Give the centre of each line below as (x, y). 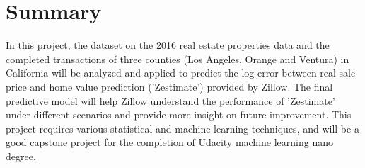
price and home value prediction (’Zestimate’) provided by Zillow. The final (169, 86)
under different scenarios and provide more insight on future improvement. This (179, 114)
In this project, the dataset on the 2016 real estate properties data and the (168, 45)
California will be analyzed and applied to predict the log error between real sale (181, 73)
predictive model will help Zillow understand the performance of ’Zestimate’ (170, 100)
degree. (21, 156)
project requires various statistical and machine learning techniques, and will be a (182, 128)
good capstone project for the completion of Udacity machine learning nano (169, 142)
